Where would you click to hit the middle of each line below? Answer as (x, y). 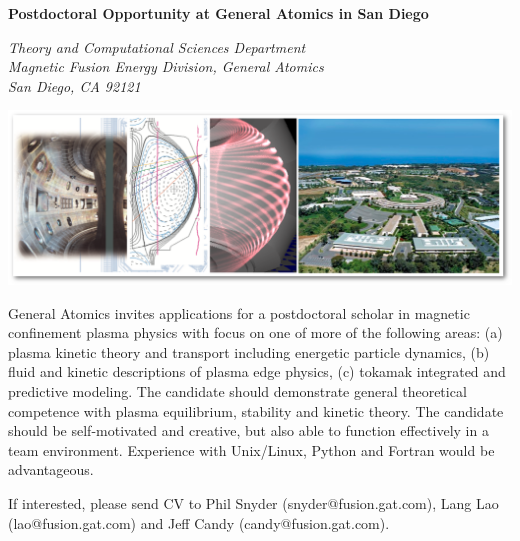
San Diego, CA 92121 (74, 85)
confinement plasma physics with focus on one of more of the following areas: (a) (255, 332)
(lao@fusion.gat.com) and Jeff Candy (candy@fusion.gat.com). (199, 522)
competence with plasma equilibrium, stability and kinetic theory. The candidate (256, 410)
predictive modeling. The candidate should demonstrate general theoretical (237, 391)
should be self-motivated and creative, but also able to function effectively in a (248, 430)
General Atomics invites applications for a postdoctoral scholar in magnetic (239, 312)
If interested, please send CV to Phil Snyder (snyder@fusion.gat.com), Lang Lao (253, 503)
